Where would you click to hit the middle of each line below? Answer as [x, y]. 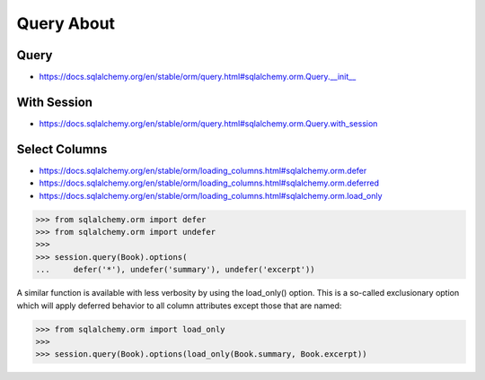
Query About [66, 23]
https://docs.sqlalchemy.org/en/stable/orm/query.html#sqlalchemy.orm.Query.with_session [208, 123]
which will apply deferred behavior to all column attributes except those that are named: [179, 306]
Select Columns [62, 149]
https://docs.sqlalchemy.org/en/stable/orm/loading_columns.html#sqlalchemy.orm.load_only [211, 195]
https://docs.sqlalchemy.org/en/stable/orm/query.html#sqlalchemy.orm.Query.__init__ [198, 77]
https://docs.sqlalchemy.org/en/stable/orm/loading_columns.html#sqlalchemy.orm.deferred [209, 183]
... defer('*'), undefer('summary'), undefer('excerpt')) [175, 270]
